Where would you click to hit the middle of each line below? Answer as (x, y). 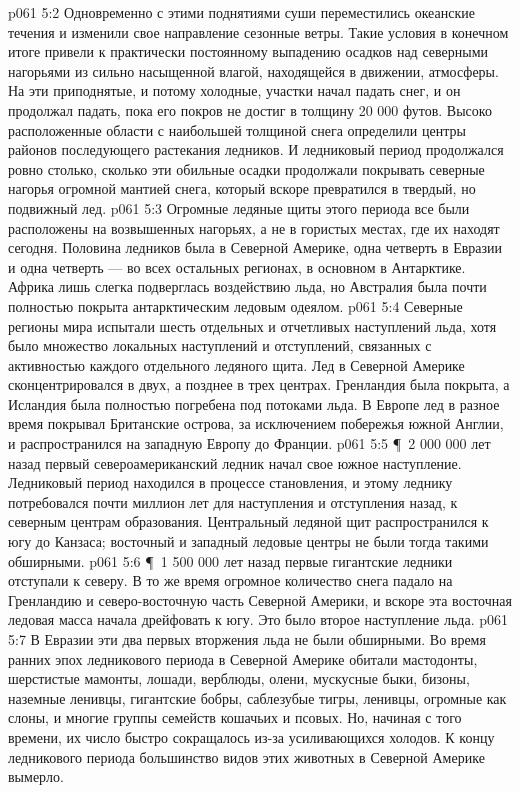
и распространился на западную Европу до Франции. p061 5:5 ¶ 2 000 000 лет (249, 443)
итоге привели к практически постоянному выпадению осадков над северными (248, 51)
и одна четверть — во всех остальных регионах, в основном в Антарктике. (237, 266)
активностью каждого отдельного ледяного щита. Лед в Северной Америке (236, 364)
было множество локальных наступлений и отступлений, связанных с (220, 345)
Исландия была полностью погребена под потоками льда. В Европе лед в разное (254, 403)
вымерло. (36, 776)
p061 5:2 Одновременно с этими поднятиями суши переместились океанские (241, 12)
